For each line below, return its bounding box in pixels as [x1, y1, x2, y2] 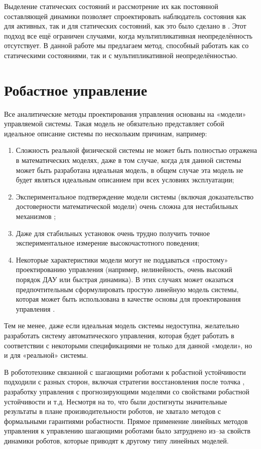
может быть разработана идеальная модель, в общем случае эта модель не [16, 164, 243, 175]
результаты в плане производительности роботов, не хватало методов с [4, 406, 221, 416]
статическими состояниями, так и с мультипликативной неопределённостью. [4, 50, 238, 60]
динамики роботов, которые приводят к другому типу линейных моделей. [4, 435, 229, 445]
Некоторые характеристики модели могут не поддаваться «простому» [16, 254, 228, 265]
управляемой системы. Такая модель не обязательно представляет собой [4, 118, 224, 129]
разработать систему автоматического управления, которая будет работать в [4, 330, 234, 340]
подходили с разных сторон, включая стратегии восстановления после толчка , [4, 376, 245, 387]
